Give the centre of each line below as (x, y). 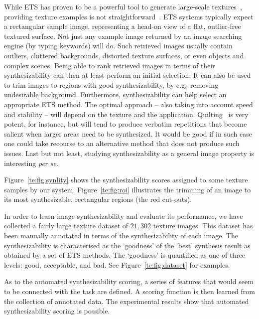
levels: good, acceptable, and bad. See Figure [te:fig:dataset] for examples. (117, 264)
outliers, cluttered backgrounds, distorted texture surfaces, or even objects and (124, 55)
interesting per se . (31, 163)
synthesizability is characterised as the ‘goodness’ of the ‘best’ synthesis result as (127, 245)
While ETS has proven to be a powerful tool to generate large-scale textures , (123, 6)
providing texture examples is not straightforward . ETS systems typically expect (129, 16)
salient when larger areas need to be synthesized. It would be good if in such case (128, 133)
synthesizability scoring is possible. (57, 311)
